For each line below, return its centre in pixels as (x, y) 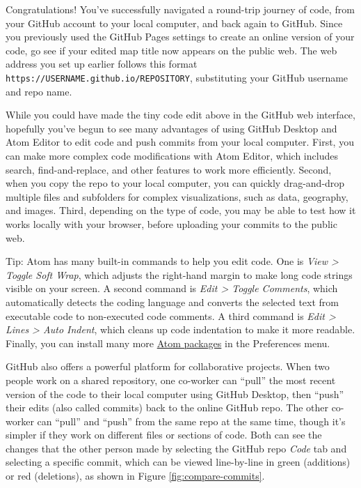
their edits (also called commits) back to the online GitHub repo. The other (167, 407)
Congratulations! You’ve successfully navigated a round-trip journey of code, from (180, 9)
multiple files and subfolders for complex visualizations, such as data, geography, (177, 196)
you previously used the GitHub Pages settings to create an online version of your (180, 37)
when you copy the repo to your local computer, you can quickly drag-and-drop (175, 183)
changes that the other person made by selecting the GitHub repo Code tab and (176, 448)
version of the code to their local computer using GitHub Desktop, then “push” (175, 394)
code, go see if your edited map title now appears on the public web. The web (171, 50)
